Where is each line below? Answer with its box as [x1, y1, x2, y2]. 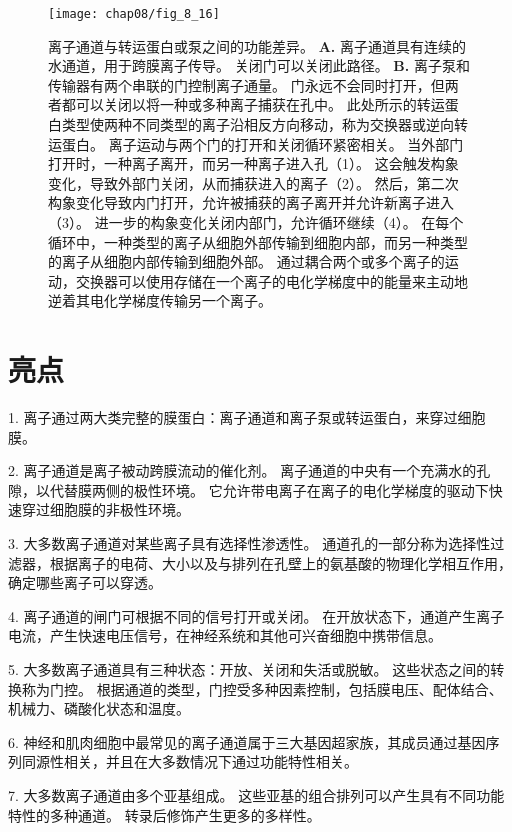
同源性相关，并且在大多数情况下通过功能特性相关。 [21, 751, 358, 772]
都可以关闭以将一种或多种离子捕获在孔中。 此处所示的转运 [61, 94, 445, 115]
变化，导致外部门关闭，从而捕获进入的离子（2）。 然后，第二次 [48, 172, 459, 193]
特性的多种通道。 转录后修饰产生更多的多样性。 [8, 804, 321, 825]
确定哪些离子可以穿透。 [8, 572, 162, 593]
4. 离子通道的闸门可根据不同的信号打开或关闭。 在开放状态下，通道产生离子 [8, 605, 505, 626]
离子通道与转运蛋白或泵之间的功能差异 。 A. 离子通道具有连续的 [48, 35, 466, 56]
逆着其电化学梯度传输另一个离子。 [48, 290, 272, 311]
